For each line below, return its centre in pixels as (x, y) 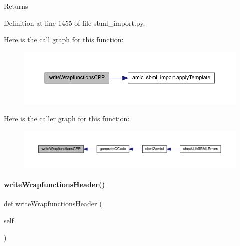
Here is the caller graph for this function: (67, 119)
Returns (16, 6)
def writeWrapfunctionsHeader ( (53, 203)
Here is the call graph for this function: (64, 40)
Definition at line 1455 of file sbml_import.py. (75, 23)
